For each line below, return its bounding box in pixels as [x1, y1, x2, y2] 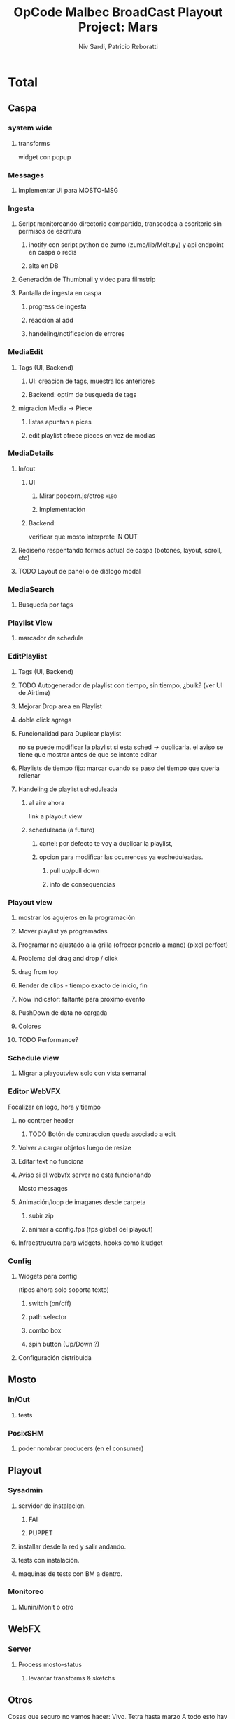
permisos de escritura [17, 227, 82, 236]
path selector [28, 1312, 67, 1321]
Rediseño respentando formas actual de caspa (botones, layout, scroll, [17, 546, 222, 554]
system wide [8, 123, 52, 133]
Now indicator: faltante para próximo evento [17, 995, 145, 1003]
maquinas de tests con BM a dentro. [17, 1569, 123, 1578]
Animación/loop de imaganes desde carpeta [17, 1197, 146, 1206]
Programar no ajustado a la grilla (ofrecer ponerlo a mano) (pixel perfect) [17, 941, 229, 949]
